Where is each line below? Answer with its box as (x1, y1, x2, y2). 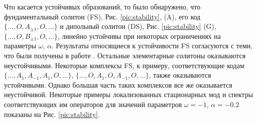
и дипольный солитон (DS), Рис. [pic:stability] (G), (60, 21, 217, 31)
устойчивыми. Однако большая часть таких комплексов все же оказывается (4, 79, 233, 90)
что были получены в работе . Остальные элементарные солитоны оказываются (4, 50, 246, 60)
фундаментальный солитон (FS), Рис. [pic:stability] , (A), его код (4, 11, 201, 21)
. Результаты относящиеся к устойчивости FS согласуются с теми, (51, 40, 253, 51)
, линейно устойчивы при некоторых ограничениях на (57, 30, 221, 41)
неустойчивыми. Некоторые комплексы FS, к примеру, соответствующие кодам (4, 60, 245, 70)
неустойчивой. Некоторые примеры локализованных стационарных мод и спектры (4, 89, 253, 100)
